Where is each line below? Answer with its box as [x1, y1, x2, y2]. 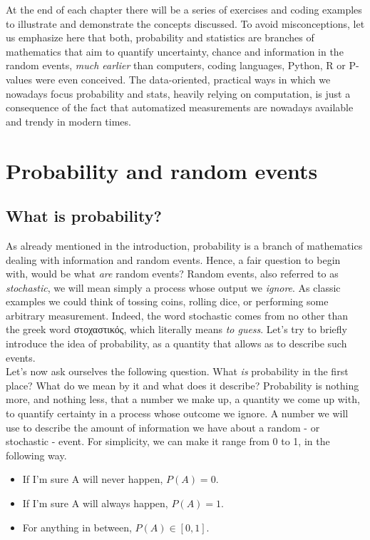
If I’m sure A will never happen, [22, 472, 163, 486]
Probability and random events [6, 156, 318, 185]
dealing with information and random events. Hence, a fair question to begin [6, 252, 341, 267]
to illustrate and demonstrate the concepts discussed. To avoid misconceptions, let [6, 16, 365, 31]
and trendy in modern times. [6, 113, 131, 128]
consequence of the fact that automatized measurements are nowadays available [6, 100, 354, 115]
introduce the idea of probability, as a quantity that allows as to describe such [6, 336, 347, 351]
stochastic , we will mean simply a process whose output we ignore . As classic [6, 280, 341, 295]
